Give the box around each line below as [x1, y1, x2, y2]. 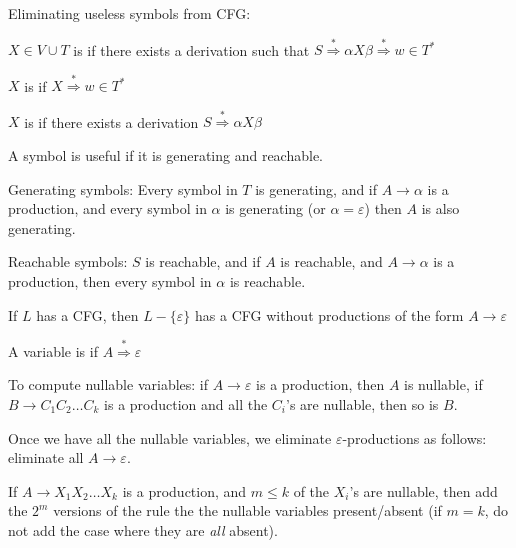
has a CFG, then [36, 304, 139, 325]
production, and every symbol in [8, 198, 207, 219]
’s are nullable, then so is [286, 393, 439, 414]
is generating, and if [255, 178, 378, 199]
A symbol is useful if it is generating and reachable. [8, 145, 323, 166]
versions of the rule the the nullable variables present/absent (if [53, 500, 442, 521]
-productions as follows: [342, 427, 487, 448]
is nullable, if [404, 374, 483, 395]
